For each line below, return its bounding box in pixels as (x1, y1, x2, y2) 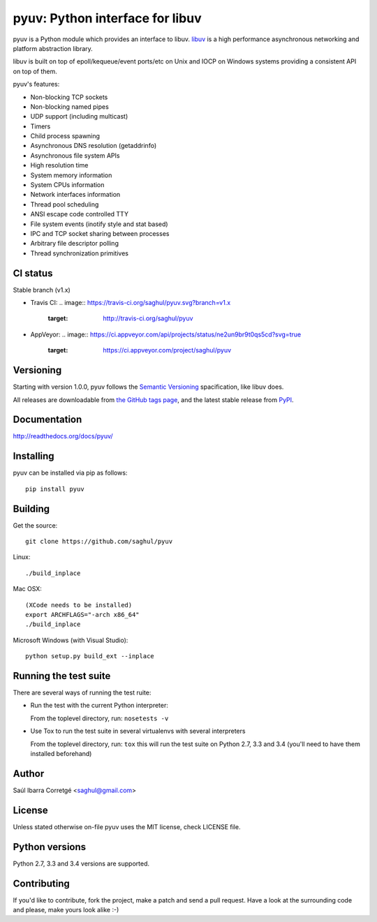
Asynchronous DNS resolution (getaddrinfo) (30, 142, 157, 150)
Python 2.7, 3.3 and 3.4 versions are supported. (13, 859, 150, 868)
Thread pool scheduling (30, 200, 99, 209)
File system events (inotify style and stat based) (30, 220, 168, 228)
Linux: (13, 553, 31, 561)
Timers (30, 122, 51, 131)
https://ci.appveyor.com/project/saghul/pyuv (103, 346, 232, 355)
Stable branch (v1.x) (13, 285, 71, 294)
